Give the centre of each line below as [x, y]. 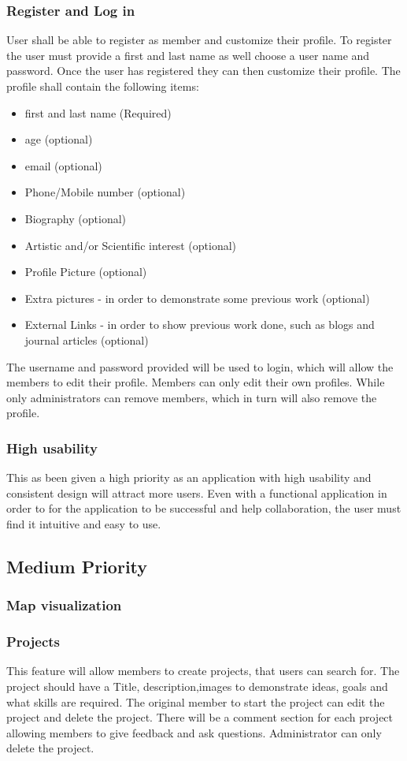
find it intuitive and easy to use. [84, 523]
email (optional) [63, 165]
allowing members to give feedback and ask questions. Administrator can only [194, 732]
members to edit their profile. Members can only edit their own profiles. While [196, 382]
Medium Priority [77, 566]
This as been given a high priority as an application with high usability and [189, 477]
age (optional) [59, 139]
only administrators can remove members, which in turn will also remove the [192, 397]
